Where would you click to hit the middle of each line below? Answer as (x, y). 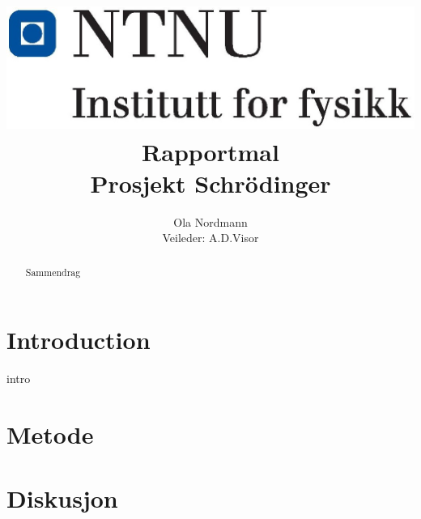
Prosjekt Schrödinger (210, 183)
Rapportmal (210, 151)
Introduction (79, 340)
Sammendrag (53, 272)
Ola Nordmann (210, 221)
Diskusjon (62, 498)
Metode (50, 434)
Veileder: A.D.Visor (210, 238)
